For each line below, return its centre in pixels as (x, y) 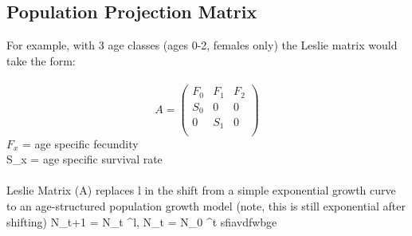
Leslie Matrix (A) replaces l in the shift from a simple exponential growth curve (201, 190)
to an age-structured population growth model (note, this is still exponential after (206, 205)
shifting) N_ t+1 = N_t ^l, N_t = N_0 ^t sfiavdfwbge (142, 221)
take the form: (41, 60)
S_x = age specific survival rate (84, 159)
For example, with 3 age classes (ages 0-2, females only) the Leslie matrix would (202, 45)
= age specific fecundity (80, 143)
